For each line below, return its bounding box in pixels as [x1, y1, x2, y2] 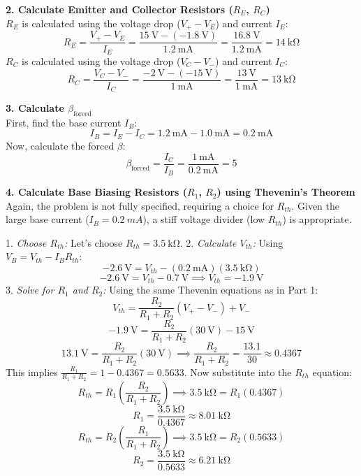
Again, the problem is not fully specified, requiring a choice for [6, 198, 274, 212]
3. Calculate [6, 101, 64, 115]
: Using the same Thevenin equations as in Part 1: [103, 282, 318, 297]
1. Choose [6, 235, 47, 250]
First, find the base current [6, 115, 121, 129]
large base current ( [6, 212, 89, 226]
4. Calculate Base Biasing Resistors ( [6, 185, 188, 199]
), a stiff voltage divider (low [142, 212, 265, 226]
